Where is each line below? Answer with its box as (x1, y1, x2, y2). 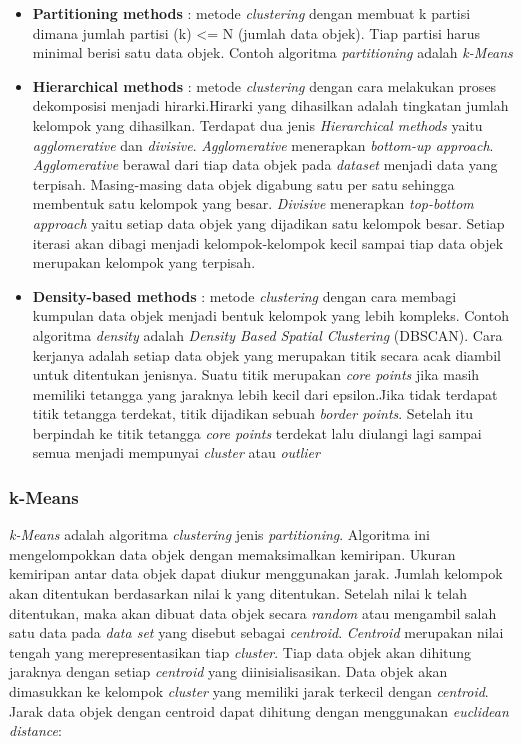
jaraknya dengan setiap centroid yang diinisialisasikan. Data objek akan (9, 661, 448, 682)
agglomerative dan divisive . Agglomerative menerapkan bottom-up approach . (32, 134, 494, 155)
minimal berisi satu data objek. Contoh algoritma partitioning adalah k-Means (32, 42, 513, 63)
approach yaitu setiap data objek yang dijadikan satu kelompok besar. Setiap (32, 212, 505, 233)
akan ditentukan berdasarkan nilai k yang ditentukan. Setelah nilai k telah (9, 583, 467, 604)
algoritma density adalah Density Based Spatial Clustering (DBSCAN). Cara (32, 324, 503, 345)
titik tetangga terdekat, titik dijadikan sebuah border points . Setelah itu (32, 403, 473, 424)
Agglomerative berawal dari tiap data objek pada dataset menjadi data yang (32, 154, 498, 175)
